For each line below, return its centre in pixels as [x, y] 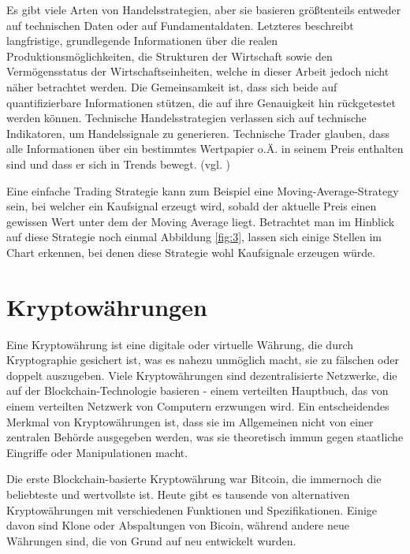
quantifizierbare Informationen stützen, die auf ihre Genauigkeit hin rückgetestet [201, 102]
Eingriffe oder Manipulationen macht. [97, 452]
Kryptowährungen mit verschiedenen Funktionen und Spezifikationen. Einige [192, 509]
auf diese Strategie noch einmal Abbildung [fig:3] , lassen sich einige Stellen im [194, 237]
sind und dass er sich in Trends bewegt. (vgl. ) [118, 164]
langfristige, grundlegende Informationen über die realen [142, 41]
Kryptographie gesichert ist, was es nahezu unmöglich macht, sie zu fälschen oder [203, 360]
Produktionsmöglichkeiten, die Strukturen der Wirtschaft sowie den [170, 56]
